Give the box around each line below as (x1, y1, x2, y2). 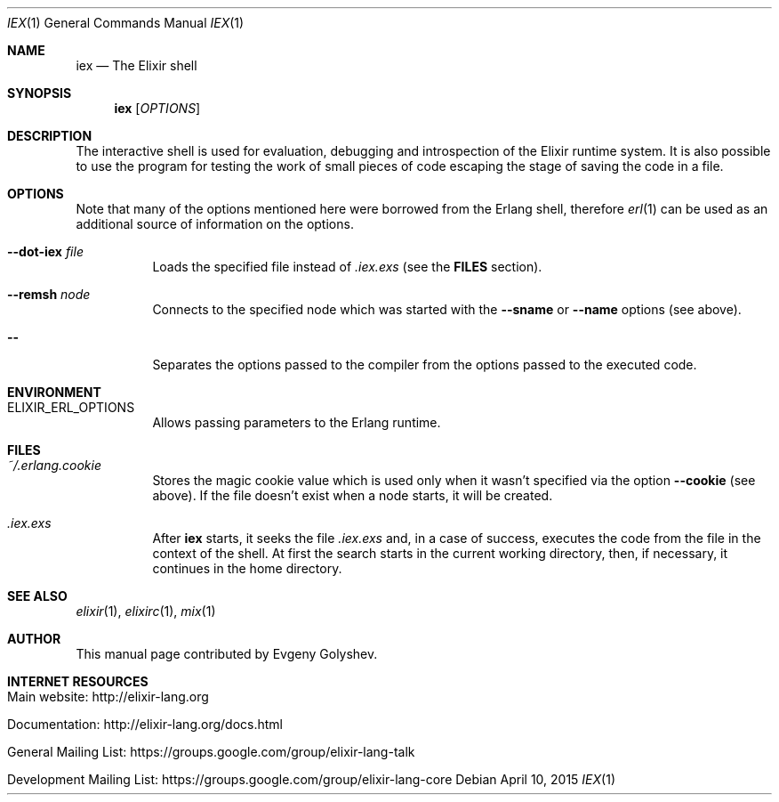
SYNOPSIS (7, 85, 72, 101)
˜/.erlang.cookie (7, 458, 101, 473)
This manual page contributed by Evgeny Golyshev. (76, 646, 378, 661)
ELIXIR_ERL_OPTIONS (7, 400, 135, 415)
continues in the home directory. (152, 561, 342, 576)
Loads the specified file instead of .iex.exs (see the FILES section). (152, 259, 542, 274)
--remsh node (7, 287, 91, 302)
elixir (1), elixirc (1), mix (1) (76, 604, 216, 619)
